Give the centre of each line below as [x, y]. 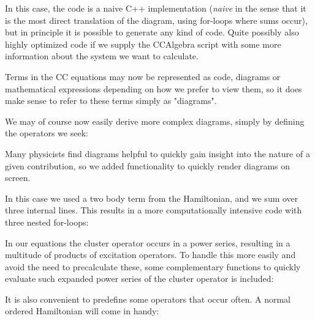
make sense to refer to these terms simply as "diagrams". [111, 101]
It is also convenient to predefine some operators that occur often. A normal [148, 299]
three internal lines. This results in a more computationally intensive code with [154, 210]
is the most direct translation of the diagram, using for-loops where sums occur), [156, 20]
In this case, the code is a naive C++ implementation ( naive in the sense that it [156, 8]
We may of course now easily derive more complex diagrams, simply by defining [155, 121]
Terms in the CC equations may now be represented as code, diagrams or [143, 76]
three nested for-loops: [47, 222]
